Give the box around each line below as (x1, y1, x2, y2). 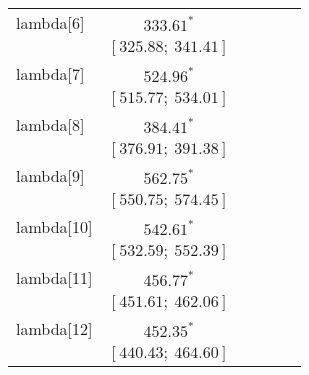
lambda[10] (16, 215, 93, 238)
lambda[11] (16, 266, 93, 289)
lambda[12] (16, 317, 93, 340)
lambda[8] (16, 113, 85, 136)
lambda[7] (16, 62, 85, 85)
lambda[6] (16, 11, 85, 34)
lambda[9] (16, 164, 85, 187)
